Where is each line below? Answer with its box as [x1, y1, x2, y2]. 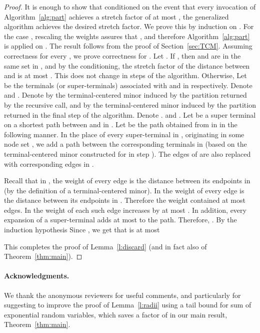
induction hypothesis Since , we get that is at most [4, 224, 160, 235]
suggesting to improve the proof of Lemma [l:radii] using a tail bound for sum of [4, 299, 251, 310]
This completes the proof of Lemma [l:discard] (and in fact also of [4, 241, 207, 251]
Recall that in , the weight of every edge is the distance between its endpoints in [4, 175, 250, 186]
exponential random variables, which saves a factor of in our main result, [4, 309, 227, 319]
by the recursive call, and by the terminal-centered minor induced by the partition [4, 99, 256, 110]
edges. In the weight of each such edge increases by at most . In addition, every [4, 204, 246, 215]
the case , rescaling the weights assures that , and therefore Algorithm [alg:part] [4, 31, 250, 41]
